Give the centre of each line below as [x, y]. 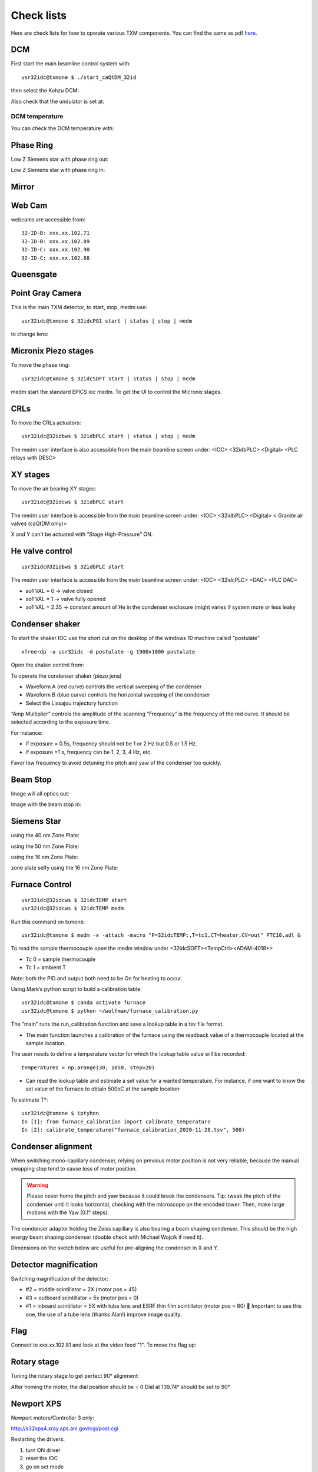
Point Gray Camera [46, 294]
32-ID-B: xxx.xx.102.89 [56, 241]
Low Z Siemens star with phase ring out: [60, 159]
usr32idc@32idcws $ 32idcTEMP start [74, 900]
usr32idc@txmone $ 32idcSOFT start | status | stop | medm [108, 379]
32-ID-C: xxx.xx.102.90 [56, 250]
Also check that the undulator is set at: [57, 101]
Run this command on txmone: [48, 921]
